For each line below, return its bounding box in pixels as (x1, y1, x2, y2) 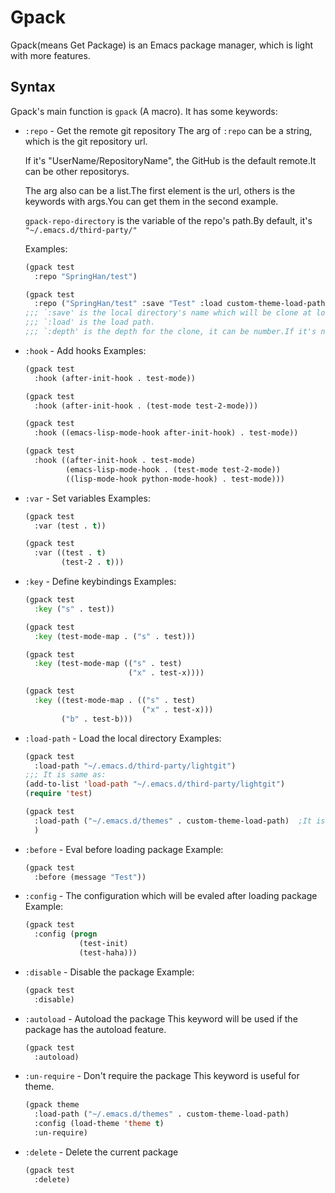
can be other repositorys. (24, 165, 130, 177)
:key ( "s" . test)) (34, 604, 116, 614)
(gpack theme (24, 1100, 80, 1110)
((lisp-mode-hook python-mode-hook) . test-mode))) (65, 474, 286, 484)
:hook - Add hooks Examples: (24, 344, 147, 356)
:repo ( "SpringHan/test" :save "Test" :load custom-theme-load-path (34, 299, 326, 309)
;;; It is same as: (24, 770, 107, 780)
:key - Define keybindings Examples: (24, 576, 177, 587)
